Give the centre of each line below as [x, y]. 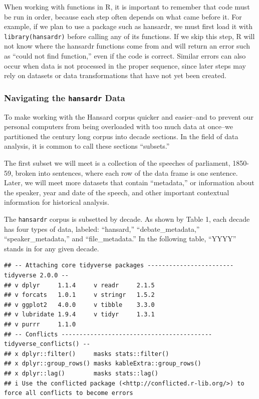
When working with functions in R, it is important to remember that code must [127, 7]
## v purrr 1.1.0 [40, 324]
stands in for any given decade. [52, 248]
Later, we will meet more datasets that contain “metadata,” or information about [129, 182]
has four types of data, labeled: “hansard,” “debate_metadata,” [102, 229]
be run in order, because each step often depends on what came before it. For [123, 16]
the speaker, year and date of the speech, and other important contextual [117, 192]
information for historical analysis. [57, 202]
